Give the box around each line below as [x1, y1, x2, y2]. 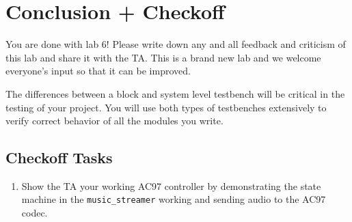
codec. [21, 206, 48, 220]
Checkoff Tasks [5, 147, 113, 168]
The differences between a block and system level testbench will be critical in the [5, 86, 345, 100]
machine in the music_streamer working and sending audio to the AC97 [21, 192, 326, 206]
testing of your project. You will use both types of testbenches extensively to [5, 100, 327, 114]
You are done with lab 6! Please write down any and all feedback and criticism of [5, 37, 346, 51]
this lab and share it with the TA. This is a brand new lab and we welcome [5, 50, 321, 64]
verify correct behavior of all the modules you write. [5, 113, 224, 128]
